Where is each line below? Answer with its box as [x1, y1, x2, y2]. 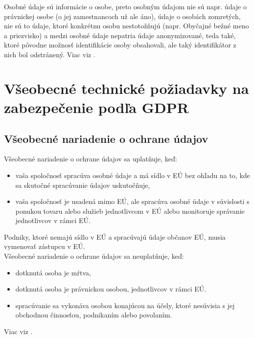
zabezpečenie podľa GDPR [4, 97, 189, 117]
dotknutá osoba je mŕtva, [15, 267, 91, 277]
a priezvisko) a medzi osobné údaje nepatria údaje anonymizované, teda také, [4, 30, 236, 40]
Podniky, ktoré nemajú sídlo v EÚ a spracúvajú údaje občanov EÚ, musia [4, 231, 226, 242]
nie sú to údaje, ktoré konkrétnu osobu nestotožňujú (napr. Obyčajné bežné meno [4, 21, 249, 31]
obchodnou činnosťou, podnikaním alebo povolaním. [15, 310, 172, 320]
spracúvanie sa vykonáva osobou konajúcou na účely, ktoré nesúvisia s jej [15, 300, 235, 310]
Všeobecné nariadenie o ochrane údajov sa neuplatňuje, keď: [4, 251, 184, 261]
